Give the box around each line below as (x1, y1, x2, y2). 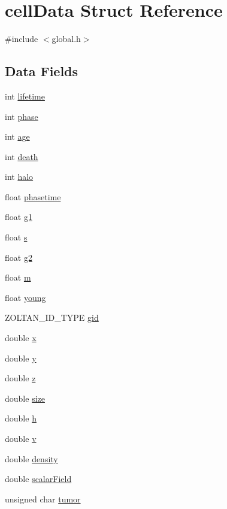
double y (5, 351, 37, 364)
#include (5, 32, 38, 45)
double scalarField (5, 472, 72, 485)
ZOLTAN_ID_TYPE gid (5, 311, 99, 324)
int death (5, 150, 38, 162)
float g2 (5, 251, 32, 263)
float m (5, 271, 31, 284)
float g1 (5, 210, 32, 223)
